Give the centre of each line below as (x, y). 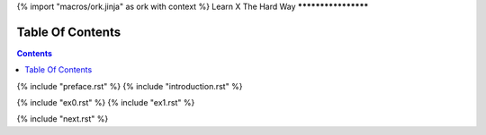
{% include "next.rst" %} (63, 119)
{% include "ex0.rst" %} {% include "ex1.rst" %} (106, 103)
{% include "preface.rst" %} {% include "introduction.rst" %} (130, 86)
